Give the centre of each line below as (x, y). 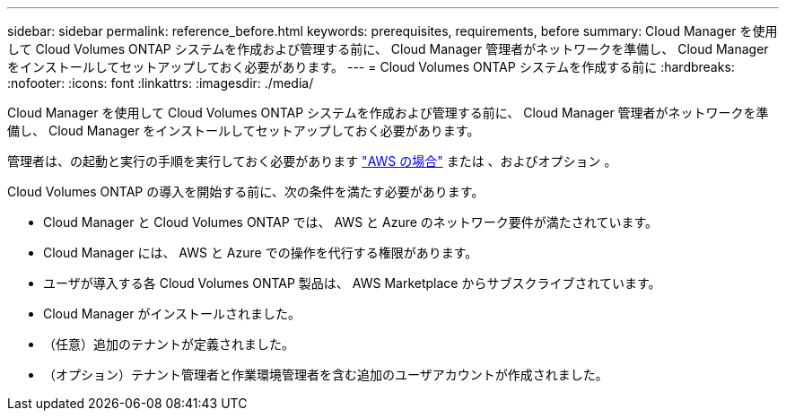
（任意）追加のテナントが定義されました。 (169, 344)
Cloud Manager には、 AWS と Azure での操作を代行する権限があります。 (261, 253)
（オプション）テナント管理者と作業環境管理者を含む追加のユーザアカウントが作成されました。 (326, 374)
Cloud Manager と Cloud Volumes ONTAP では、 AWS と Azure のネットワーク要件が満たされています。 (350, 222)
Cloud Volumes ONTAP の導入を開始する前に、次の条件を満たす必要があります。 (246, 192)
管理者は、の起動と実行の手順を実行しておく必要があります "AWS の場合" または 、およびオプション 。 (312, 161)
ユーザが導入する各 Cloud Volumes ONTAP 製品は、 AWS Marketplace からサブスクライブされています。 (352, 283)
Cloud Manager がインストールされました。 (172, 313)
